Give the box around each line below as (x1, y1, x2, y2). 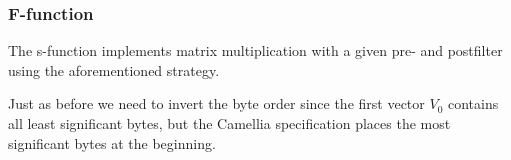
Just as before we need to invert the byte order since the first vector (8, 93, 425, 114)
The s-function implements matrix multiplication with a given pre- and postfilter (8, 40, 503, 61)
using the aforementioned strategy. (8, 59, 220, 80)
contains (447, 93, 499, 114)
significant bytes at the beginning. (8, 132, 216, 153)
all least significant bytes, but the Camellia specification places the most (8, 113, 451, 133)
